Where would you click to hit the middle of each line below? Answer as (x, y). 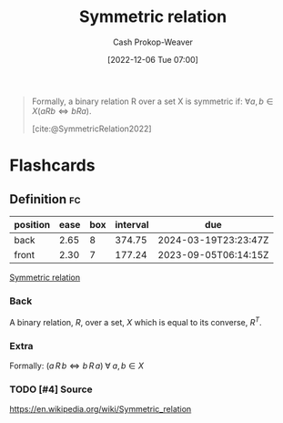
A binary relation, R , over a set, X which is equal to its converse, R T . (136, 321)
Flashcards (52, 165)
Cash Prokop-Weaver (153, 42)
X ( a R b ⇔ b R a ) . (61, 110)
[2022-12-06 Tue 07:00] (153, 59)
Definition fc (45, 199)
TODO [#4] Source (51, 389)
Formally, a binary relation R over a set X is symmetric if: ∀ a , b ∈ (152, 101)
